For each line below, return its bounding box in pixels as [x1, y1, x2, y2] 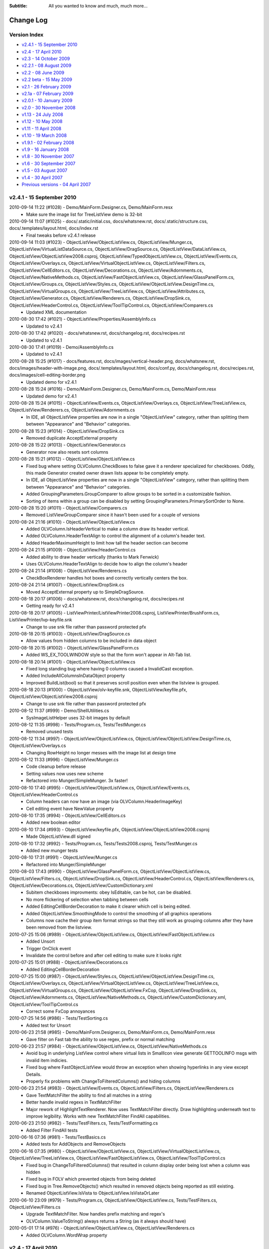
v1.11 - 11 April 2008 [21, 125, 62, 131]
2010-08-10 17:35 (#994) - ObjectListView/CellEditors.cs [9, 812, 126, 819]
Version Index [9, 31, 44, 38]
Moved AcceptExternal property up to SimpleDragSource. [26, 589, 144, 595]
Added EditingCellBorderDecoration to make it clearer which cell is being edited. [26, 903, 191, 909]
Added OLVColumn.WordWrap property [26, 1232, 108, 1238]
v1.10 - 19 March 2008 [21, 132, 67, 138]
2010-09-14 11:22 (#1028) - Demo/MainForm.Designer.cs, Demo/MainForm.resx [9, 204, 173, 210]
